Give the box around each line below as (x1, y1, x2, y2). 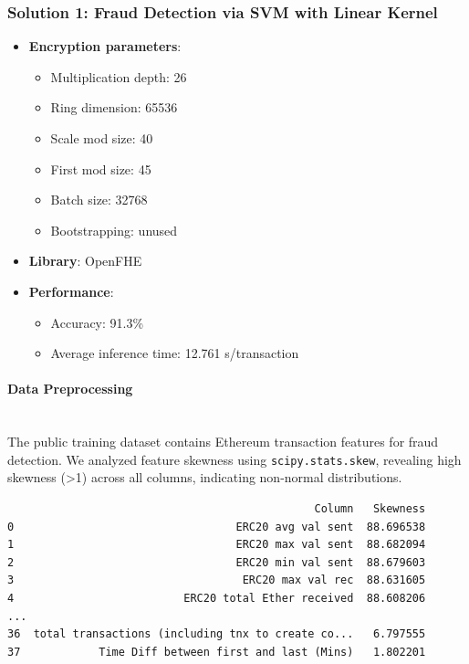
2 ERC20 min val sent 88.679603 (7, 555, 426, 569)
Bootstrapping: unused (50, 220, 178, 239)
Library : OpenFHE (28, 251, 142, 270)
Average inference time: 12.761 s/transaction (50, 343, 299, 363)
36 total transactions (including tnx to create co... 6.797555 (7, 627, 426, 641)
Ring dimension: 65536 (50, 98, 178, 117)
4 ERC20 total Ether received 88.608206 (7, 591, 426, 605)
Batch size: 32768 (50, 190, 148, 209)
